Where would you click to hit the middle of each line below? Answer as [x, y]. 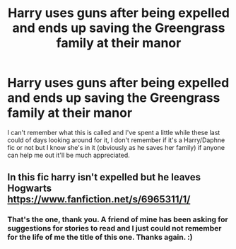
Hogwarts [30, 189]
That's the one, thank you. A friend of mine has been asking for [118, 219]
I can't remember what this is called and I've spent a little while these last [114, 132]
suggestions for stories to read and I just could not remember [114, 228]
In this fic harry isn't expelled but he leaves [104, 177]
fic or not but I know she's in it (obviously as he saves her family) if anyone [116, 147]
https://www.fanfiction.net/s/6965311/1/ [99, 199]
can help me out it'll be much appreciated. [69, 155]
